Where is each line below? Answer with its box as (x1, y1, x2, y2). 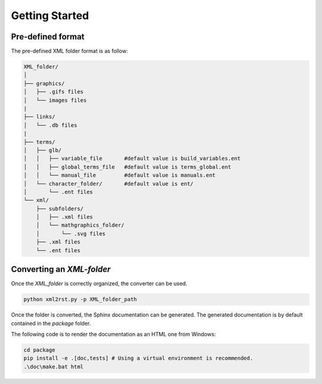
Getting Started (11, 9, 89, 22)
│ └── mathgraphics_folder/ (36, 222, 125, 229)
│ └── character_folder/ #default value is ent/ (23, 180, 194, 187)
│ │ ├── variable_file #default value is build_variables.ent (23, 155, 241, 162)
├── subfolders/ (36, 205, 83, 212)
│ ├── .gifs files (23, 88, 83, 95)
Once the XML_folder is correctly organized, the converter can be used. (11, 280, 188, 287)
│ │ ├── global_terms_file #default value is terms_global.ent (23, 163, 231, 170)
